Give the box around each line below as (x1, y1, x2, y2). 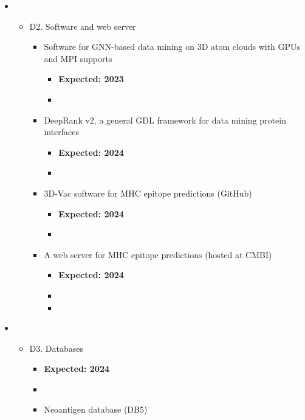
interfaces (44, 125, 80, 138)
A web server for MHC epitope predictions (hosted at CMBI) (44, 248, 272, 261)
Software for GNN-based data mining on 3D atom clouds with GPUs (44, 40, 301, 53)
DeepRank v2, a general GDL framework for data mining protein (44, 113, 286, 126)
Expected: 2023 (58, 72, 124, 85)
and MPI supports (44, 52, 112, 65)
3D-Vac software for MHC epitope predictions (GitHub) (44, 186, 252, 199)
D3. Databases (29, 341, 84, 354)
